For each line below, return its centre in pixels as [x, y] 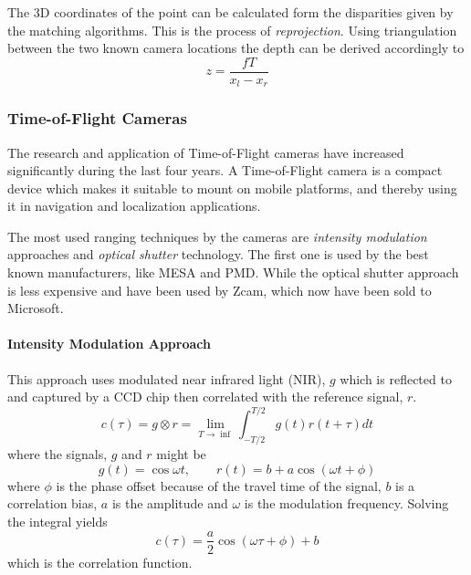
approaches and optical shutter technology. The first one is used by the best [218, 254]
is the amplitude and [170, 503]
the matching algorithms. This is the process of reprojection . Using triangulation [232, 30]
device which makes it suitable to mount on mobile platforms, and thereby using [232, 188]
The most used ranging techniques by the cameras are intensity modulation [217, 236]
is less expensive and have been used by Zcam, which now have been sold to [220, 290]
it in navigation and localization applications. [134, 206]
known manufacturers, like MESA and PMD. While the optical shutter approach [233, 272]
